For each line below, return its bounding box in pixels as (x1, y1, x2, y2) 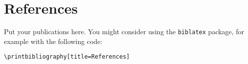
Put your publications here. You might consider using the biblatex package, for (4, 26, 244, 37)
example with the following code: (4, 36, 103, 46)
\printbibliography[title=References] (4, 53, 130, 61)
